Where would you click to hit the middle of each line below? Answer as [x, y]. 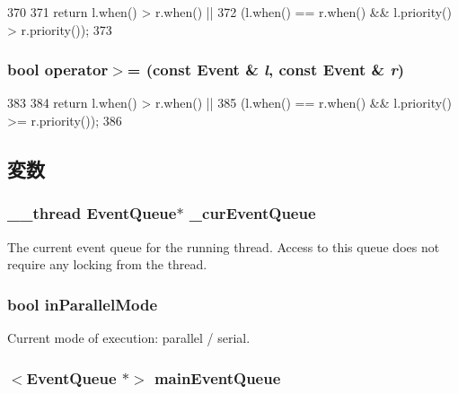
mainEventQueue [217, 377]
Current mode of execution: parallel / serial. [129, 337]
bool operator [58, 70]
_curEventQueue [252, 213]
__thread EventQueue [92, 213]
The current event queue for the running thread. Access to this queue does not [224, 246]
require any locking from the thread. [107, 264]
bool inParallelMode [83, 304]
